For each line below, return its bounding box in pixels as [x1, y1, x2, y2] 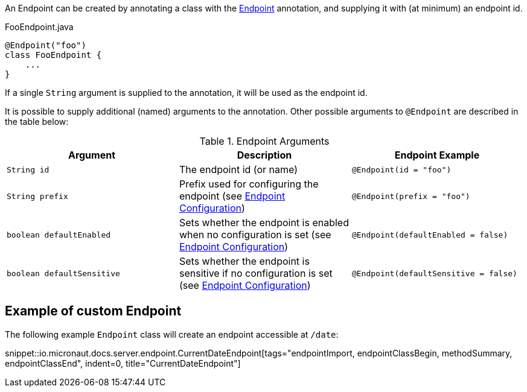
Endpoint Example [394, 149, 480, 161]
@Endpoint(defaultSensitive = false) [351, 268, 517, 278]
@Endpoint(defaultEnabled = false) [351, 230, 508, 239]
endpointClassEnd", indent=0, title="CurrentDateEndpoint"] [5, 358, 241, 368]
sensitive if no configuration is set [179, 267, 333, 279]
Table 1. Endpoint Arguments [199, 135, 330, 147]
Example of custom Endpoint [5, 303, 182, 319]
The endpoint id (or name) [179, 163, 298, 175]
